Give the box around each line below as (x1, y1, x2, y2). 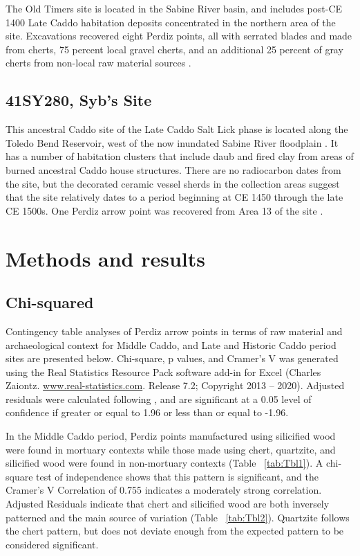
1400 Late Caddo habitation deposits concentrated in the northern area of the (6, 15, 336, 29)
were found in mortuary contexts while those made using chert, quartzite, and (6, 442, 336, 456)
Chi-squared (6, 292, 94, 313)
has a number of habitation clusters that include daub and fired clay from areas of (6, 149, 354, 163)
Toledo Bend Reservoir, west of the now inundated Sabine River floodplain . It (6, 135, 339, 150)
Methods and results (6, 244, 206, 272)
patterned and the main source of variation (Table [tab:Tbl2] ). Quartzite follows (6, 510, 350, 524)
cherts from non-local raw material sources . (6, 55, 191, 70)
